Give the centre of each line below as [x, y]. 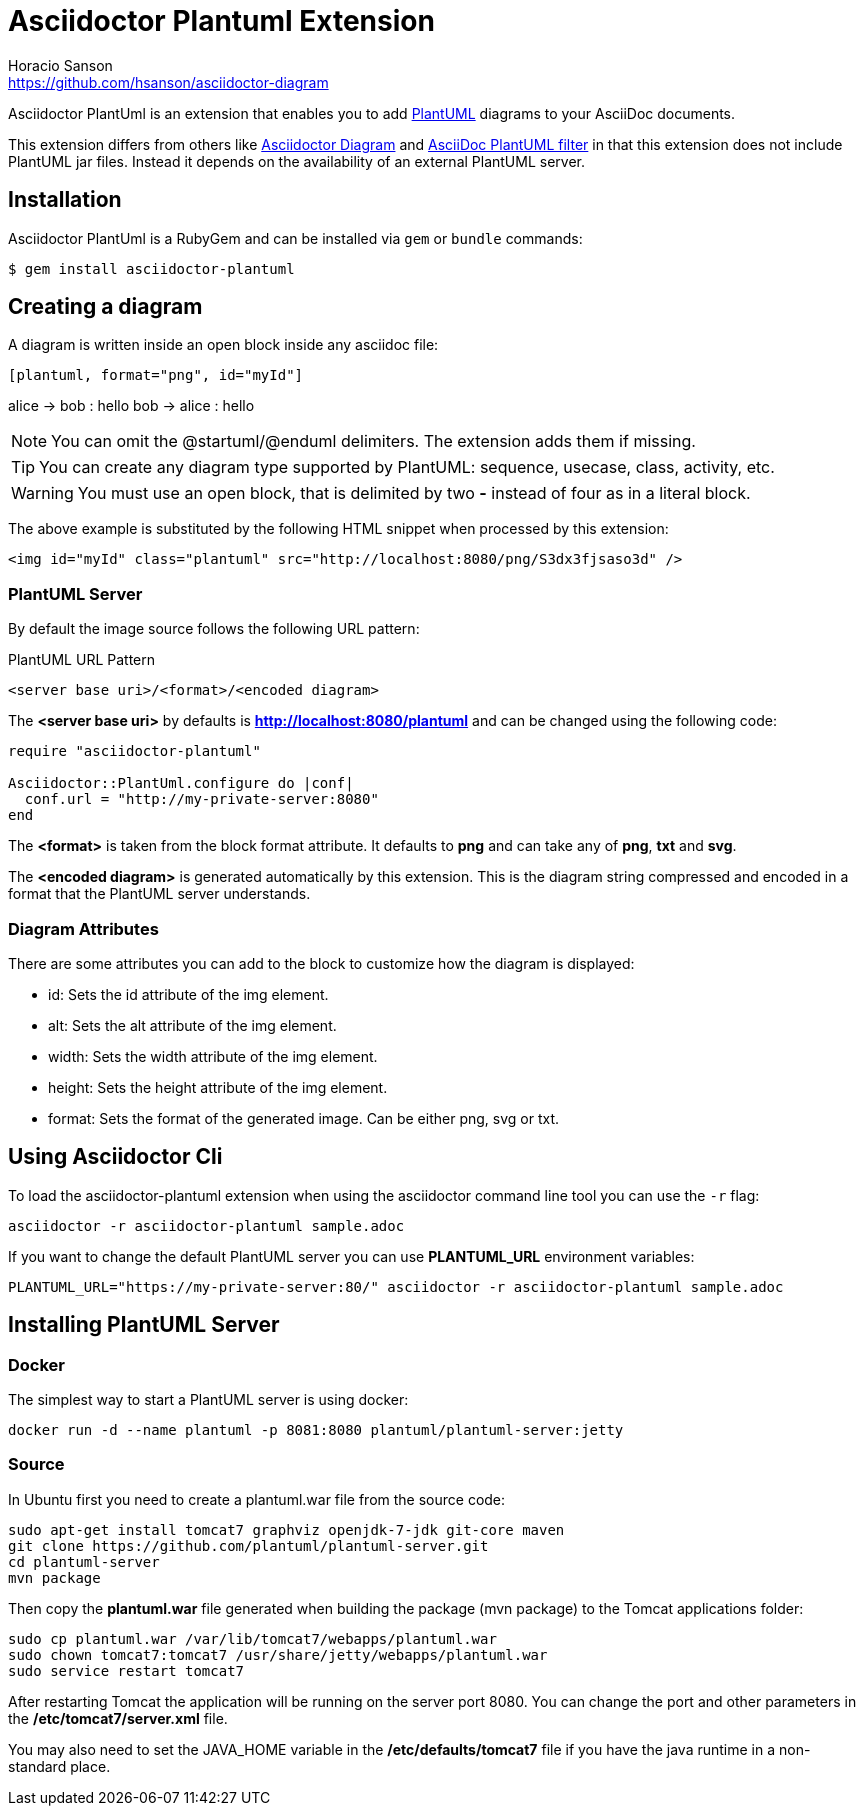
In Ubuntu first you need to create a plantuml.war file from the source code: [257, 1499]
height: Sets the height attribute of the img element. [218, 1087]
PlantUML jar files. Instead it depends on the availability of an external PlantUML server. [297, 161]
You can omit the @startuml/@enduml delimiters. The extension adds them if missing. [373, 441]
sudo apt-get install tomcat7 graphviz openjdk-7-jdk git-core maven [286, 1529]
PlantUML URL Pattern [81, 660]
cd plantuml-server [84, 1561]
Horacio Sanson [60, 65]
